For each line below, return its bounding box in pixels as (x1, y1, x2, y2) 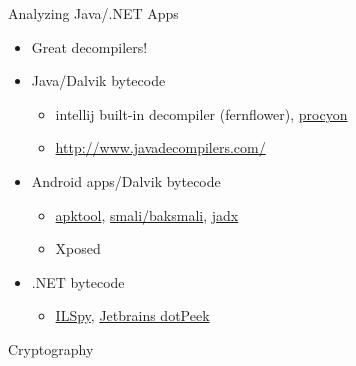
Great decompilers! (31, 36, 148, 57)
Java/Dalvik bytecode (31, 70, 166, 91)
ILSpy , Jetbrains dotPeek (55, 305, 210, 326)
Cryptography (8, 338, 94, 359)
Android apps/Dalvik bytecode (31, 170, 221, 191)
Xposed (55, 238, 101, 259)
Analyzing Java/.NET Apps (8, 3, 179, 23)
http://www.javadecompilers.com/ (55, 137, 266, 158)
